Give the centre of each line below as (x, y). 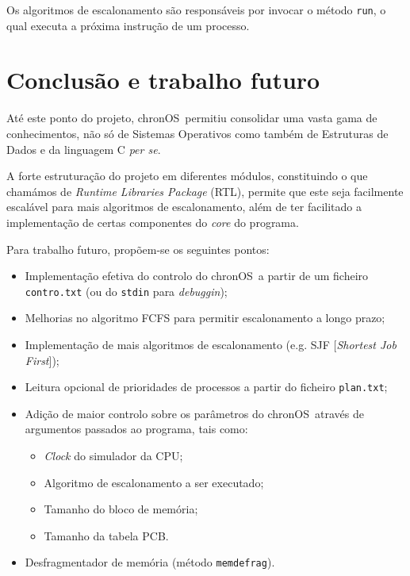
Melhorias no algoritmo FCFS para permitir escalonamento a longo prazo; (205, 318)
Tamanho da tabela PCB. (106, 535)
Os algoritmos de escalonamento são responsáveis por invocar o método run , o (196, 10)
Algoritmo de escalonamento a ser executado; (154, 482)
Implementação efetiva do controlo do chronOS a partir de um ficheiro (197, 276)
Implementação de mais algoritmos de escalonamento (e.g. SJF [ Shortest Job (211, 344)
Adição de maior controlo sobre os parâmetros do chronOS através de (194, 413)
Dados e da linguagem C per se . (84, 149)
